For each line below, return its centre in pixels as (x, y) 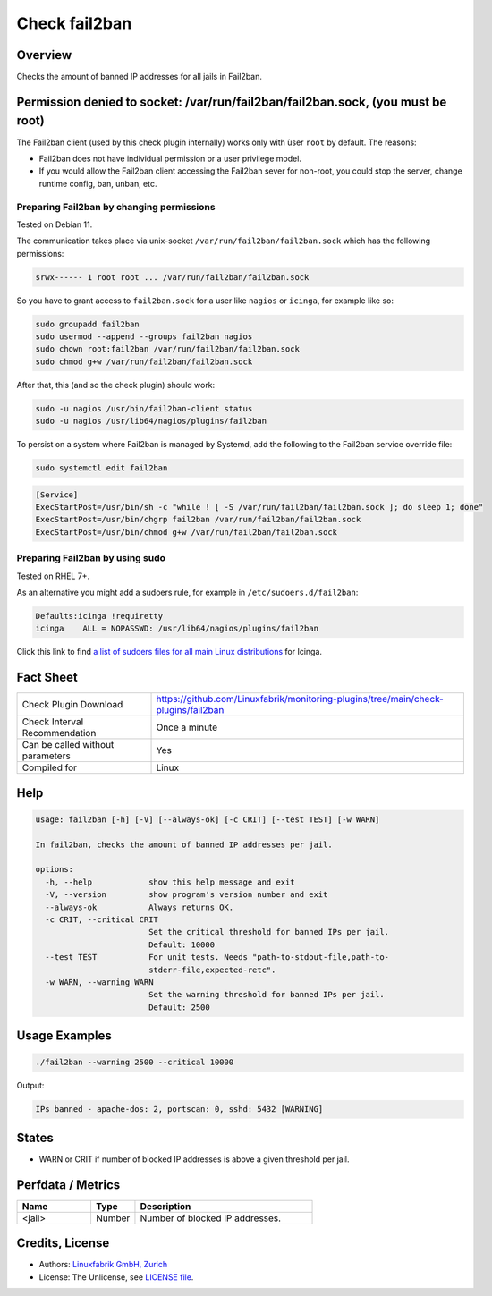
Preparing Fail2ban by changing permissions (116, 207)
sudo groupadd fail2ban (88, 324)
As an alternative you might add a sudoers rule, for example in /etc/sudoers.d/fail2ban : (187, 592)
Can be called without (68, 745)
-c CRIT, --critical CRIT (102, 919)
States (35, 1137)
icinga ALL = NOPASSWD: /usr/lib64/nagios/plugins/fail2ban (177, 629)
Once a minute (187, 727)
